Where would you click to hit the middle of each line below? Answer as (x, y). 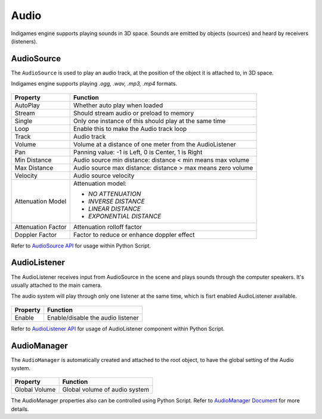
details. (20, 409)
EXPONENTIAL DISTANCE (125, 216)
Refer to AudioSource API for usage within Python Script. (81, 246)
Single (24, 121)
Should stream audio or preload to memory (134, 113)
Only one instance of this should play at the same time (150, 121)
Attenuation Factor (41, 227)
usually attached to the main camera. (57, 285)
